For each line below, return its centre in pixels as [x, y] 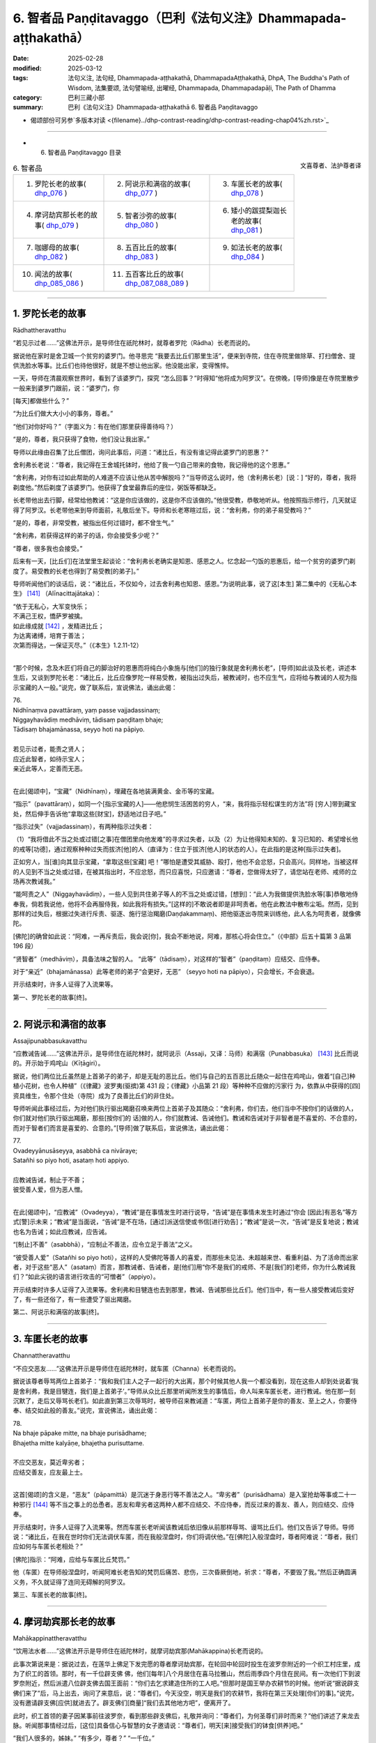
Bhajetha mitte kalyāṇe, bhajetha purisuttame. [79, 1443]
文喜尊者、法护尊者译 [331, 165]
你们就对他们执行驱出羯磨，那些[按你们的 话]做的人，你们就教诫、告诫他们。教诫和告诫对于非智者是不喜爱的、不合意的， [187, 1118]
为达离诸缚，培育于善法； [49, 635]
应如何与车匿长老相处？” [48, 1546]
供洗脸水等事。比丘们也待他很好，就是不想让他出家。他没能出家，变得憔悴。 [123, 365]
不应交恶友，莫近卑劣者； [49, 1462]
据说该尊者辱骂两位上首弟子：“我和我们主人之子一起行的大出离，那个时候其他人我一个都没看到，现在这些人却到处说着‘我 [186, 1381]
